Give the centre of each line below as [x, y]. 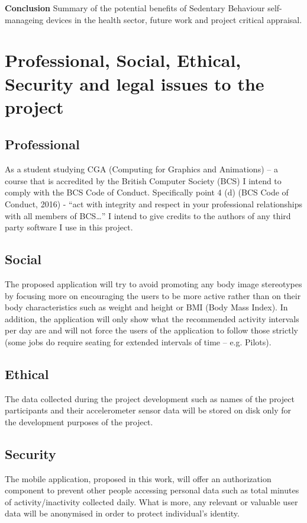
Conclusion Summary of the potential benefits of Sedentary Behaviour [135, 8]
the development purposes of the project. [79, 421]
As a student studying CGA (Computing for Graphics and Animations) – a [141, 169]
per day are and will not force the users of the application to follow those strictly [151, 330]
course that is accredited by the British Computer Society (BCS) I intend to [143, 180]
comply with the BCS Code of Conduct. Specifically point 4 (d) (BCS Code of [147, 192]
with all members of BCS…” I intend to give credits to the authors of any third [148, 215]
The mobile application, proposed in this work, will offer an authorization [138, 478]
